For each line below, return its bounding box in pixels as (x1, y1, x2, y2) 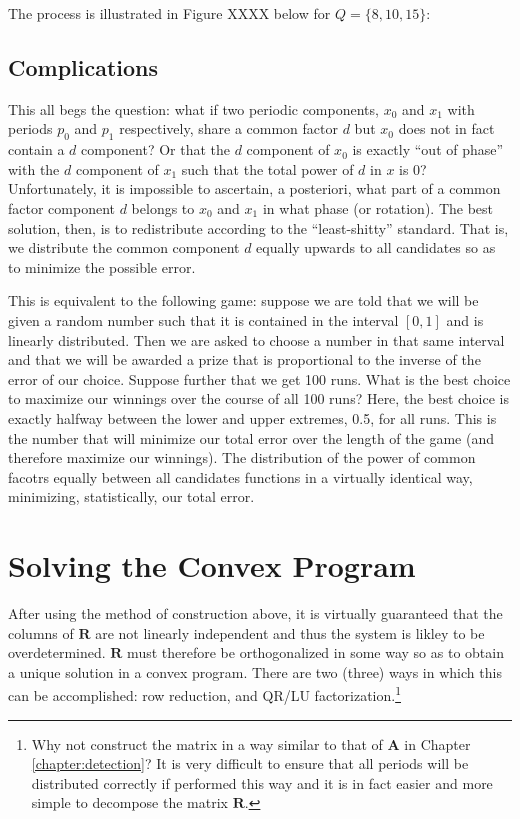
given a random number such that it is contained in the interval (8, 309, 399, 330)
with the (8, 158, 60, 179)
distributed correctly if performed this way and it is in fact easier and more (31, 772, 493, 793)
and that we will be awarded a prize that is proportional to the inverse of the (8, 349, 481, 370)
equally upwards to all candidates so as (256, 237, 496, 258)
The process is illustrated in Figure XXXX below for (8, 3, 331, 23)
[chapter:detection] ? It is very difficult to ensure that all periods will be (31, 753, 469, 774)
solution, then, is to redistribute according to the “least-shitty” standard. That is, (8, 217, 509, 238)
